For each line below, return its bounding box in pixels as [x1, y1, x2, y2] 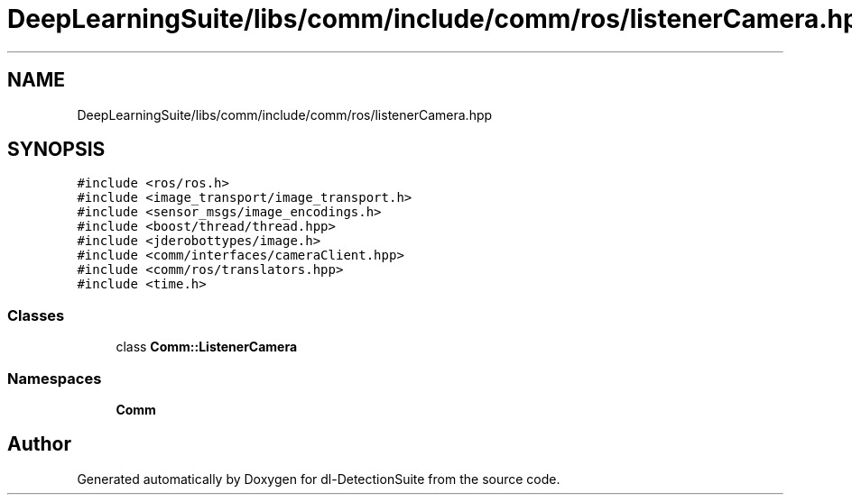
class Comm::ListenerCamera [116, 339, 298, 355]
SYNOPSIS [7, 138, 106, 161]
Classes [7, 306, 65, 324]
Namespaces [7, 369, 102, 388]
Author [7, 433, 71, 456]
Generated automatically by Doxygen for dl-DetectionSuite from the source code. [77, 470, 560, 487]
